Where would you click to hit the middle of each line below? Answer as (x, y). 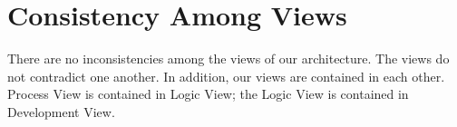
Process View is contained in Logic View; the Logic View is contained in (208, 94)
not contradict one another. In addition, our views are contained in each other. (226, 76)
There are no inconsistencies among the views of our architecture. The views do (228, 59)
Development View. (61, 111)
